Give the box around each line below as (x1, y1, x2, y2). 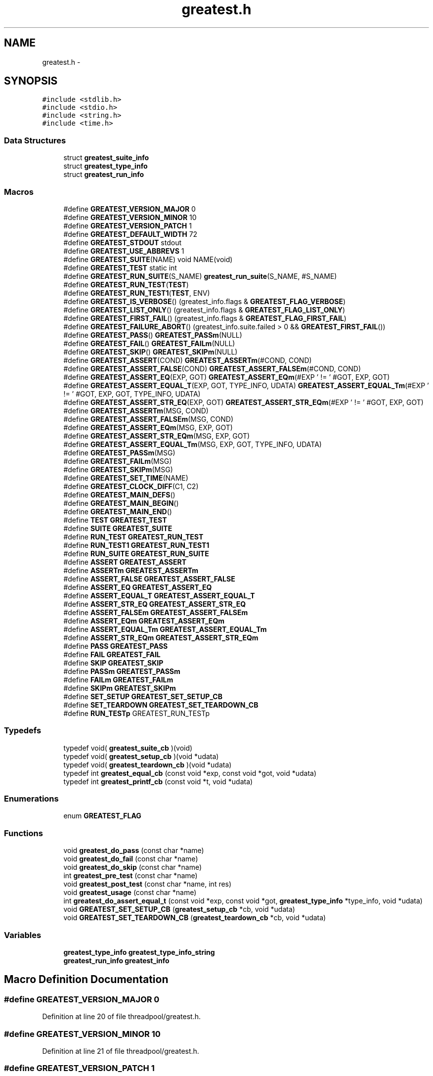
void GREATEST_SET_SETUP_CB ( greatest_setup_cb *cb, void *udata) (63, 905, 295, 914)
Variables (4, 930, 42, 940)
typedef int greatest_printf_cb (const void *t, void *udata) (63, 777, 253, 786)
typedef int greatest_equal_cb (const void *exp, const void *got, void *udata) (63, 768, 317, 777)
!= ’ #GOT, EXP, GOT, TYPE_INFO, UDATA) (63, 389, 201, 398)
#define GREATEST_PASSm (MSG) (63, 448, 175, 457)
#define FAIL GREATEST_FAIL (63, 650, 161, 659)
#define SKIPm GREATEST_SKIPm (63, 683, 176, 692)
